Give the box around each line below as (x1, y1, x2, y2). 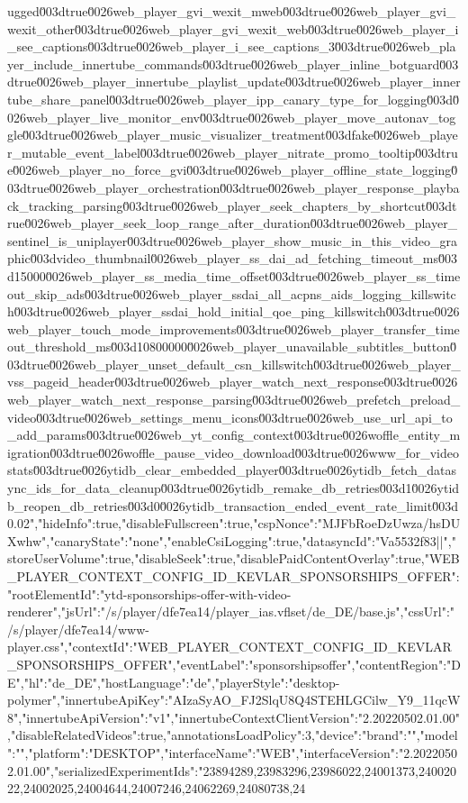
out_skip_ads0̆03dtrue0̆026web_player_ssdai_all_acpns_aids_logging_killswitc (7, 284, 456, 303)
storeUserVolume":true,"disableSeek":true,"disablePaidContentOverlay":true (7, 549, 421, 568)
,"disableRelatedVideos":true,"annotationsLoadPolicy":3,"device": (7, 725, 362, 744)
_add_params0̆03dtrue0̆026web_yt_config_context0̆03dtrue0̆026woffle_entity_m (7, 425, 461, 444)
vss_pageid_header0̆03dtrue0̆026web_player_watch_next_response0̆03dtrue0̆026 (7, 372, 458, 391)
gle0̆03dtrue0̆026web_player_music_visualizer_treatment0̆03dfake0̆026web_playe (7, 125, 458, 144)
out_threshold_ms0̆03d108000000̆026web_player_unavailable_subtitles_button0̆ (7, 337, 456, 356)
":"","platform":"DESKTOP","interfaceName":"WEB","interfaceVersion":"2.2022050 (7, 743, 458, 762)
